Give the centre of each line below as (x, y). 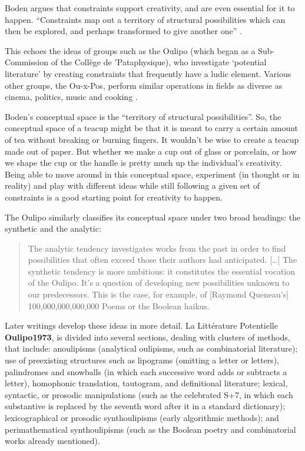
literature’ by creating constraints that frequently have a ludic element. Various (148, 73)
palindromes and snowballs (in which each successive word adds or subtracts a (146, 371)
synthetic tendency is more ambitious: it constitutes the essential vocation (162, 271)
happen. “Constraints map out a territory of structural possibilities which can (145, 19)
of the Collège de (81, 62)
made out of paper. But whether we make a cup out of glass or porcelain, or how (151, 151)
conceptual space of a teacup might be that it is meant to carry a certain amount (152, 128)
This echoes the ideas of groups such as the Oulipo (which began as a (130, 50)
